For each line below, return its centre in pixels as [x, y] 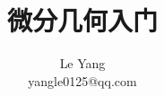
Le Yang [82, 63]
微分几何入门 [82, 20]
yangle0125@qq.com [82, 80]
